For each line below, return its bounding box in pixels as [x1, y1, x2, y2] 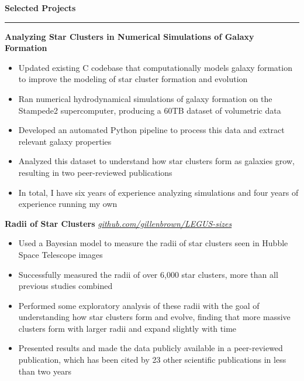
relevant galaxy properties [18, 135, 112, 147]
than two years [18, 365, 72, 377]
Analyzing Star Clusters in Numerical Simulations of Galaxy [5, 30, 254, 42]
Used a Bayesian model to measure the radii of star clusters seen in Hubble [18, 237, 288, 249]
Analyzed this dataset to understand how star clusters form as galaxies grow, [18, 155, 295, 167]
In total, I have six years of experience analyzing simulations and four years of [18, 186, 299, 198]
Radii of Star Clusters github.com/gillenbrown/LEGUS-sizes [5, 217, 232, 229]
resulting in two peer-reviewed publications [18, 166, 172, 178]
